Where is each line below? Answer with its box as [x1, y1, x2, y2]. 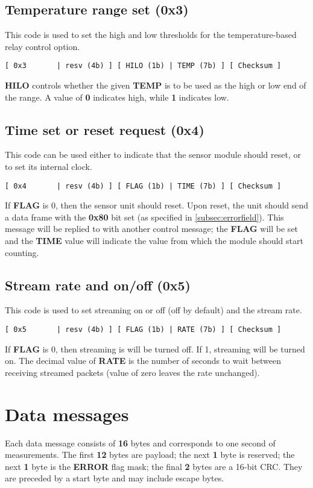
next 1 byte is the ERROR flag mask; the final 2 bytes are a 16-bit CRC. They [5, 460, 303, 472]
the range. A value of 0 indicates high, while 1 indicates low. [5, 90, 229, 103]
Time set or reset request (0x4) [5, 120, 204, 139]
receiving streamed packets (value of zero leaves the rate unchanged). [5, 366, 260, 378]
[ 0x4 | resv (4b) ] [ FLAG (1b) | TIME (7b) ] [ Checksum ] [5, 181, 282, 190]
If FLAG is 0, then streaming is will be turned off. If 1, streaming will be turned [5, 342, 305, 355]
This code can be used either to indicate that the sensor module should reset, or [5, 148, 301, 161]
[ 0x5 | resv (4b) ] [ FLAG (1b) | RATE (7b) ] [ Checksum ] [5, 325, 282, 334]
